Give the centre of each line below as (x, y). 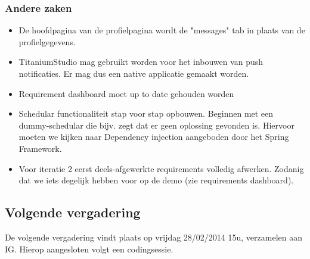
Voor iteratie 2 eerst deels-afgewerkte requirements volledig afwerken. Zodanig (161, 168)
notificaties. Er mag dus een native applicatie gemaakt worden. (134, 73)
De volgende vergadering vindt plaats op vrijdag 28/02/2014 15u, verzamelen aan (154, 237)
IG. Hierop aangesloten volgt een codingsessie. (89, 249)
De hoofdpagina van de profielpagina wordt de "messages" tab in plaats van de (162, 30)
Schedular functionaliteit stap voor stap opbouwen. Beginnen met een (146, 113)
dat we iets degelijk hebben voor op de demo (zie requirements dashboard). (156, 180)
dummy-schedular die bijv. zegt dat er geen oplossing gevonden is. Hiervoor (156, 125)
